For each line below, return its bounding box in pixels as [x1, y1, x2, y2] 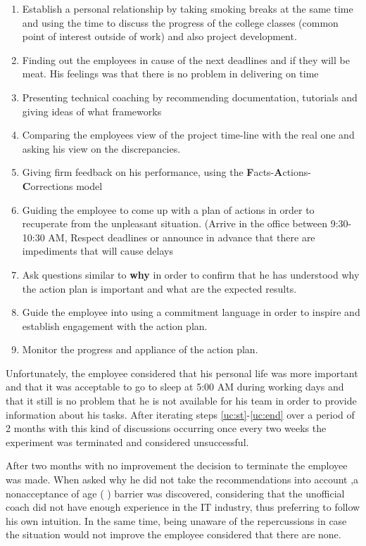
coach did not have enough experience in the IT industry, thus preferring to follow [6, 500, 360, 514]
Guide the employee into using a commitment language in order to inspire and [22, 305, 360, 319]
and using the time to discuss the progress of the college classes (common [22, 15, 339, 30]
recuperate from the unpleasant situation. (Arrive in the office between [22, 216, 327, 231]
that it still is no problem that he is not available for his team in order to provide [6, 393, 357, 408]
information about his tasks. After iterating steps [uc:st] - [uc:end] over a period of [6, 407, 355, 421]
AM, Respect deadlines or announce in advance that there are [48, 229, 315, 244]
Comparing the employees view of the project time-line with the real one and [22, 127, 355, 142]
